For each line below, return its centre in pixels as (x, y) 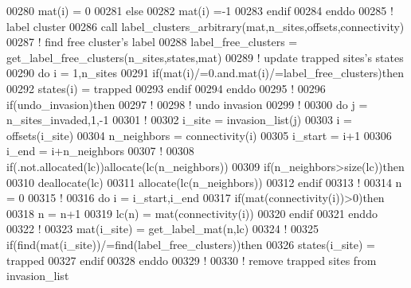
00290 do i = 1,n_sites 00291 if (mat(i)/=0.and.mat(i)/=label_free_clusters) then (205, 73)
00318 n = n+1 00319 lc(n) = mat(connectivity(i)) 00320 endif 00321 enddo (192, 213)
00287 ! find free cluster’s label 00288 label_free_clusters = (152, 42)
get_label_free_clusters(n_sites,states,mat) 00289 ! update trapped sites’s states (205, 57)
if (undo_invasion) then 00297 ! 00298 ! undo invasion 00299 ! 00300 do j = (187, 104)
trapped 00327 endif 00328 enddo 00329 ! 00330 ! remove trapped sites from (192, 260)
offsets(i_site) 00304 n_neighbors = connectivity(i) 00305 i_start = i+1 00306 (199, 135)
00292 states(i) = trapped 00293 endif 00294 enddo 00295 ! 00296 (166, 88)
